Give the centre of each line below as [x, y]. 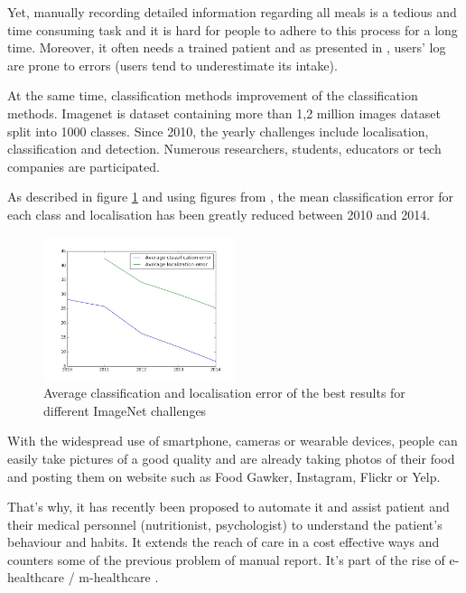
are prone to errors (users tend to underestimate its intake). [172, 65]
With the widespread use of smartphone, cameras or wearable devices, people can [233, 441]
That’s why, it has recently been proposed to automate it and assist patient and [228, 507]
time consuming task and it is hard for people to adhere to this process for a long [233, 29]
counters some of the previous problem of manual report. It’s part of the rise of [226, 559]
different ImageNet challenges [125, 410]
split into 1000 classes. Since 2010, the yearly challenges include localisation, [218, 131]
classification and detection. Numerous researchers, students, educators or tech [224, 149]
